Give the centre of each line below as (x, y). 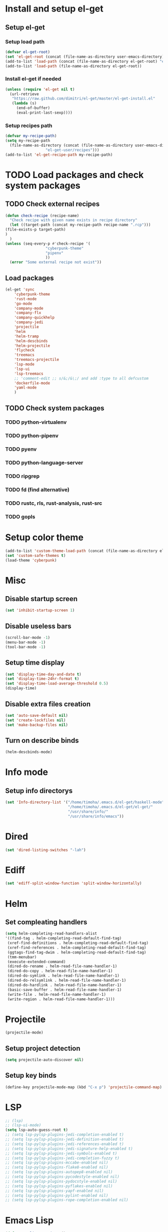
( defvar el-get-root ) (28, 52)
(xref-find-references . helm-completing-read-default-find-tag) (77, 947)
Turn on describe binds (42, 740)
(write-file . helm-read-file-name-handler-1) (57, 994)
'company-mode (29, 308)
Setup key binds (31, 1075)
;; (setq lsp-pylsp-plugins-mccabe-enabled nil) (57, 1163)
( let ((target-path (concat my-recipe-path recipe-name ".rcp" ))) (80, 225)
